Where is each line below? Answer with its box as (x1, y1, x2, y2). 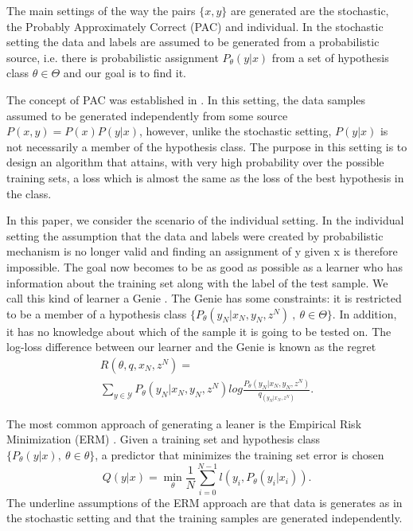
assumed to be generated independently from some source (6, 107, 288, 123)
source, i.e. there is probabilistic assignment (6, 49, 219, 65)
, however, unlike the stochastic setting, (139, 123, 332, 139)
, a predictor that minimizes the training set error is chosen (95, 446, 384, 463)
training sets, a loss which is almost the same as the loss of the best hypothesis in (6, 169, 404, 185)
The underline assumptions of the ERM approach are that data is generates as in (6, 494, 403, 510)
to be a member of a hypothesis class (6, 305, 187, 322)
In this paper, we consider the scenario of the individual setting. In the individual (6, 212, 404, 228)
